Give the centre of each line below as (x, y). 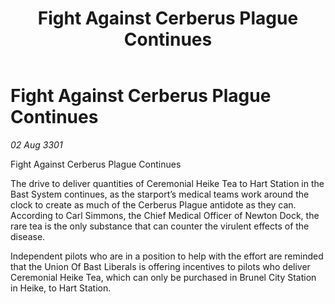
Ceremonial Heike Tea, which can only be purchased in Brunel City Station (163, 277)
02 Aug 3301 (36, 144)
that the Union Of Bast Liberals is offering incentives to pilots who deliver (160, 266)
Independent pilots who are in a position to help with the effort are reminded (167, 256)
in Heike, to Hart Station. (61, 288)
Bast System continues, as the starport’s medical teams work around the (160, 194)
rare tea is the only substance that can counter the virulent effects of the (160, 226)
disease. (28, 236)
